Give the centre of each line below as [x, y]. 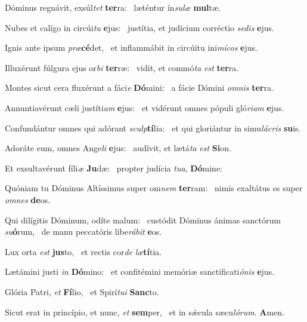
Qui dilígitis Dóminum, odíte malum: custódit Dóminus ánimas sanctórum [143, 220]
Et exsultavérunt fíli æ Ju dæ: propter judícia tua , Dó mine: [114, 168]
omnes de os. [28, 199]
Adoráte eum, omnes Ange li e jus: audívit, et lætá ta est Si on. [118, 148]
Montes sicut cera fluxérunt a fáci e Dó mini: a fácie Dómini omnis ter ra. [139, 88]
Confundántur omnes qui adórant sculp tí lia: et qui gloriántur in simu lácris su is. [153, 128]
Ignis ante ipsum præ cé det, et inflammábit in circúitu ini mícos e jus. [131, 47]
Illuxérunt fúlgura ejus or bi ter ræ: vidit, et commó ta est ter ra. [122, 67]
